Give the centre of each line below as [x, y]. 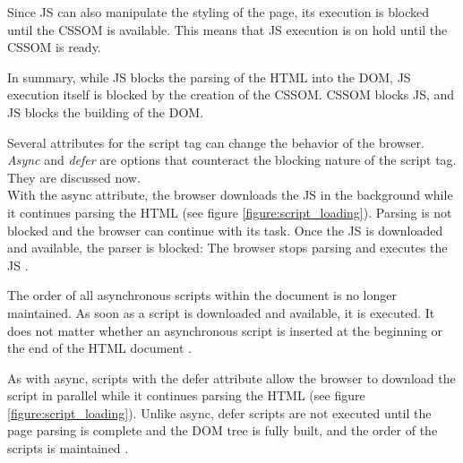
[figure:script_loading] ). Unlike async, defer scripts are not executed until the [219, 412]
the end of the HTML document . [99, 348]
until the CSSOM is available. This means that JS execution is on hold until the [227, 29]
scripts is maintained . [68, 448]
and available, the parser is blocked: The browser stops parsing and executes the [227, 248]
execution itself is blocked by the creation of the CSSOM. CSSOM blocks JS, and [231, 94]
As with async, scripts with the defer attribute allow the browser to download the [231, 377]
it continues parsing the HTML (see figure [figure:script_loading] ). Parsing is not [230, 212]
